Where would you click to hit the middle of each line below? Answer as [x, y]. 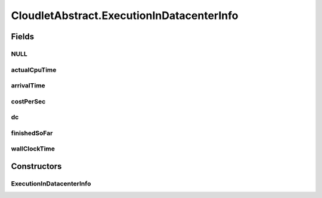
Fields [23, 37]
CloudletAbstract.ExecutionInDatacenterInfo [125, 15]
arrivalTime [28, 86]
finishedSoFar [32, 133]
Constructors [36, 166]
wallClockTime [33, 149]
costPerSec [28, 101]
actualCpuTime [34, 70]
